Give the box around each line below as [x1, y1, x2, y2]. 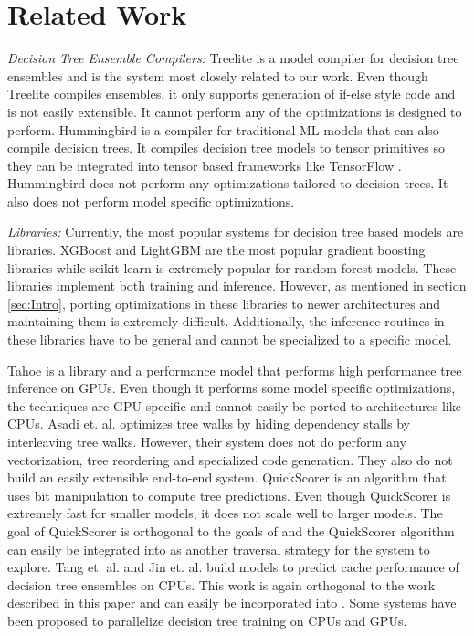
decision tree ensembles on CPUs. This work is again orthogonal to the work [7, 575, 436, 594]
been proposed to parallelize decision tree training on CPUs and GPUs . [7, 610, 407, 630]
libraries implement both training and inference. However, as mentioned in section [7, 276, 467, 295]
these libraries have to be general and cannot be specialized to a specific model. [7, 330, 452, 349]
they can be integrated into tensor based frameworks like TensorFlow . [7, 155, 402, 175]
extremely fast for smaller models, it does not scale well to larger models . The [7, 503, 443, 523]
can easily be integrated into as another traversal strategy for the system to [7, 539, 430, 558]
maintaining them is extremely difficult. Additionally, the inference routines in [7, 312, 445, 331]
